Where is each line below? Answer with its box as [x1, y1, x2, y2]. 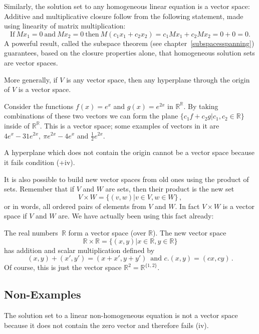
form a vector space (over [68, 227, 146, 237]
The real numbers [4, 227, 58, 237]
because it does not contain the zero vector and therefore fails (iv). [4, 319, 209, 330]
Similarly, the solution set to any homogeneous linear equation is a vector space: [4, 1, 250, 11]
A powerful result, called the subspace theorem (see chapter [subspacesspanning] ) [4, 37, 254, 48]
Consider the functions [4, 100, 74, 111]
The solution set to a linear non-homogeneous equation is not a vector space [4, 309, 238, 320]
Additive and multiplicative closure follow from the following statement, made [4, 10, 243, 21]
